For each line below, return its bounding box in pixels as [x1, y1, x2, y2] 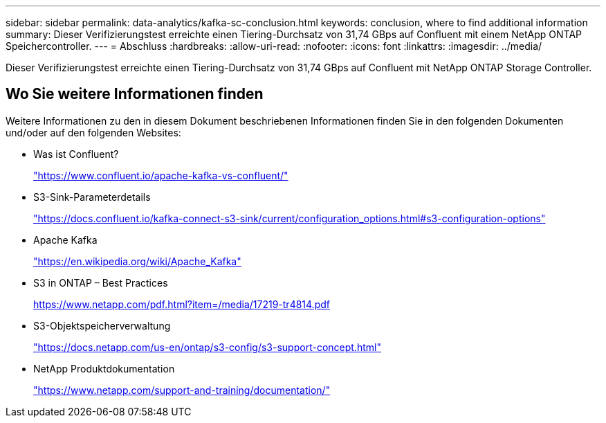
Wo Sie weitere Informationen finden [6, 85, 264, 103]
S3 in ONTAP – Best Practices [33, 276, 168, 289]
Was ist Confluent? [33, 147, 119, 160]
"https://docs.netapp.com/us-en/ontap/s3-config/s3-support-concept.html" [33, 341, 381, 353]
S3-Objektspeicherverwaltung [33, 319, 171, 332]
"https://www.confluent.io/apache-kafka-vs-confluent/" [33, 169, 288, 181]
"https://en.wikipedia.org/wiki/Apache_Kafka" [33, 255, 241, 267]
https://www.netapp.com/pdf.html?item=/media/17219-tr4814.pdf [33, 298, 330, 310]
